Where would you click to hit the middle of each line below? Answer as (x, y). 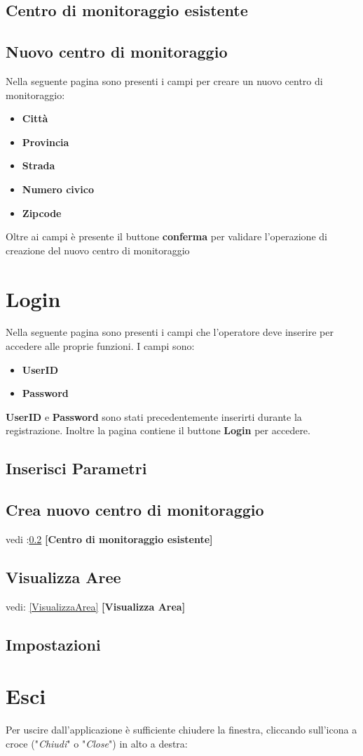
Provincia (46, 142)
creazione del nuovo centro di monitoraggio (98, 250)
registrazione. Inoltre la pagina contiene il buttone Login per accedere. (158, 430)
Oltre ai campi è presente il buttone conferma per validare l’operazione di (166, 236)
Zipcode (42, 213)
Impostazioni (53, 644)
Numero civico (58, 189)
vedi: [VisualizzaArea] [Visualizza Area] (96, 606)
